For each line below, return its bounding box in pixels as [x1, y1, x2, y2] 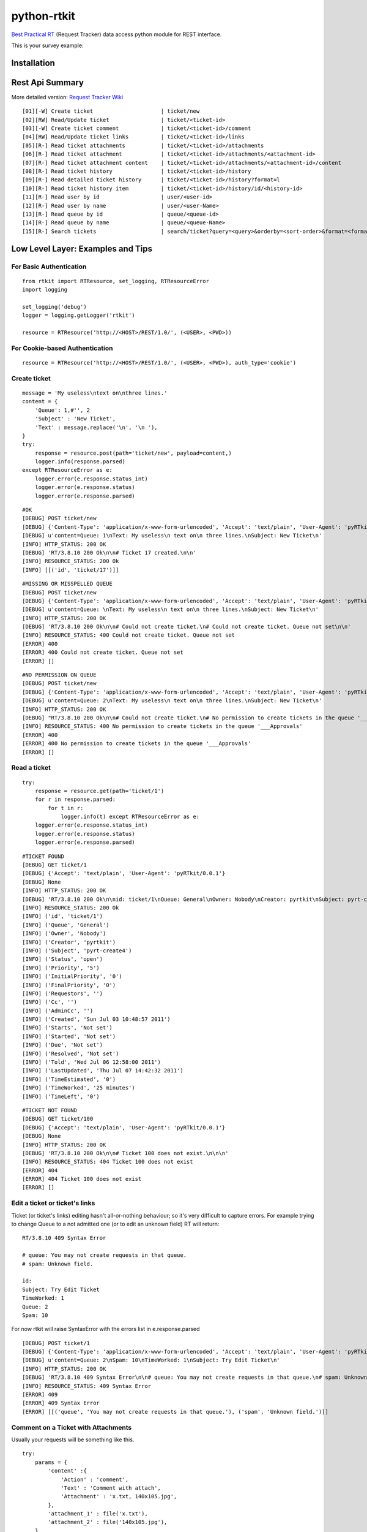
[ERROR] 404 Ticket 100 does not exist [22, 1175, 142, 1183]
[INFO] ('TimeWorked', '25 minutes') [22, 1085, 136, 1091]
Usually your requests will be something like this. [11, 1436, 135, 1443]
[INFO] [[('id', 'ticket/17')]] [22, 566, 119, 573]
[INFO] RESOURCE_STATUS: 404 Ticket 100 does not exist [22, 1158, 193, 1166]
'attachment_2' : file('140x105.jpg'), [48, 1519, 168, 1526]
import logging [22, 286, 68, 294]
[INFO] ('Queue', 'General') [22, 921, 109, 928]
